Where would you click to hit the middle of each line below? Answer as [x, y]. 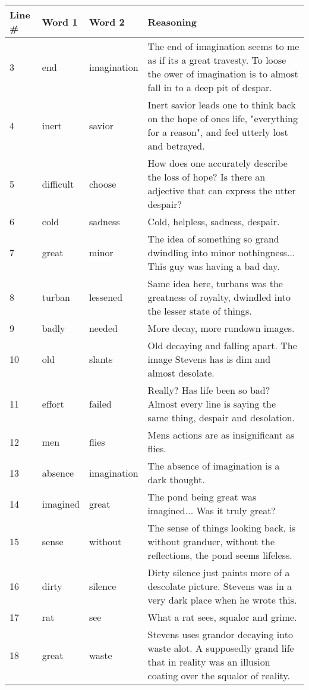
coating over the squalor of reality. [219, 675]
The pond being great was [202, 497]
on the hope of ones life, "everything [223, 118]
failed [100, 404]
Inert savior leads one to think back [222, 105]
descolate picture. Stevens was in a [220, 586]
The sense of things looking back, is [222, 528]
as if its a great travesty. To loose [217, 60]
